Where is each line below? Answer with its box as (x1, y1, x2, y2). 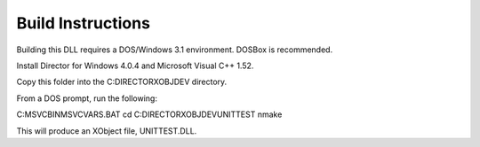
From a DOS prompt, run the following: (16, 93, 157, 104)
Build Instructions (16, 13, 151, 33)
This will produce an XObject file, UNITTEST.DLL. (16, 125, 197, 136)
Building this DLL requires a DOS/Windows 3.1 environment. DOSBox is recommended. (16, 44, 333, 55)
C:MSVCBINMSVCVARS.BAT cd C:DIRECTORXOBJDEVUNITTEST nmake (16, 109, 283, 120)
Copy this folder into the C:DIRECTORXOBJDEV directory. (16, 76, 228, 88)
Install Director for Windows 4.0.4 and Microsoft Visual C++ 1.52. (16, 60, 254, 71)
